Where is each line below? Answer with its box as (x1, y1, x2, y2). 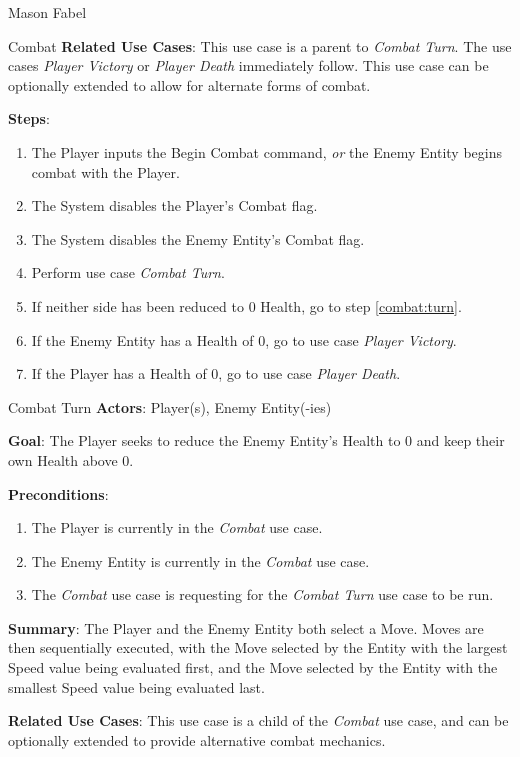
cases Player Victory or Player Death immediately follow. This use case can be (8, 55, 489, 76)
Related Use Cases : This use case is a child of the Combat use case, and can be (8, 710, 509, 731)
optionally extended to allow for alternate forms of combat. (8, 74, 371, 95)
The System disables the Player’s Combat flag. (31, 195, 318, 216)
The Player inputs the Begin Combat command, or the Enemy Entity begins (31, 141, 502, 162)
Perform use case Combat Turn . (31, 262, 225, 283)
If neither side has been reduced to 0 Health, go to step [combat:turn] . (31, 295, 462, 316)
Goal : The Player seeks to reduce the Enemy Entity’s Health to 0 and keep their (8, 430, 505, 451)
